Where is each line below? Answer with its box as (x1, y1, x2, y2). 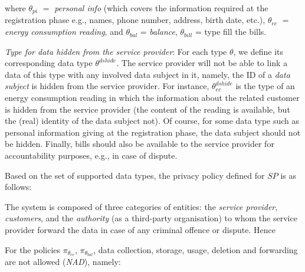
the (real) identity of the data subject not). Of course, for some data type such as (5, 114, 300, 127)
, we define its (233, 45, 284, 57)
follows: (5, 181, 32, 193)
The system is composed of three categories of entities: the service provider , (5, 200, 278, 212)
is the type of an (235, 80, 295, 92)
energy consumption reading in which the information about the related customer (5, 91, 300, 104)
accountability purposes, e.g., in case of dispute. (5, 149, 178, 161)
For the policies (5, 243, 61, 255)
